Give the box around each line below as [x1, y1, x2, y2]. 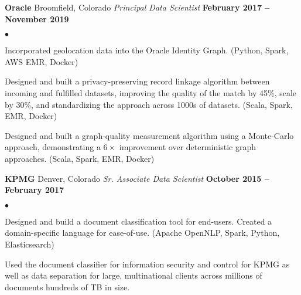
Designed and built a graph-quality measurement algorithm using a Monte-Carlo [5, 129, 294, 141]
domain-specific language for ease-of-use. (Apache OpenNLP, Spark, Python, [5, 226, 280, 239]
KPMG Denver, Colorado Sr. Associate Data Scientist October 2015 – [5, 172, 269, 184]
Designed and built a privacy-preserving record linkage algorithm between [5, 75, 270, 87]
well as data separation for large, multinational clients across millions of [5, 269, 262, 282]
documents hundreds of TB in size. [5, 280, 130, 293]
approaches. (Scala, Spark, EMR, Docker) [5, 152, 155, 164]
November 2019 [5, 12, 69, 25]
